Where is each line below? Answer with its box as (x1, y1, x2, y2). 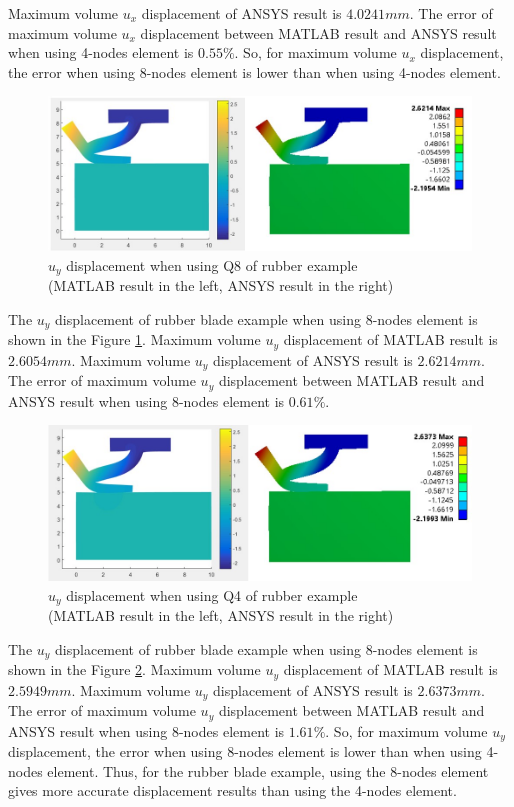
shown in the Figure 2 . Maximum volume (8, 659, 261, 680)
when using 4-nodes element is (8, 42, 194, 63)
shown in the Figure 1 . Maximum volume (8, 329, 261, 350)
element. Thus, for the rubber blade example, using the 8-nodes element (47, 760, 489, 781)
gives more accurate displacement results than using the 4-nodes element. (8, 780, 457, 801)
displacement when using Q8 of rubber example (66, 254, 358, 275)
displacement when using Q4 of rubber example (66, 584, 358, 605)
